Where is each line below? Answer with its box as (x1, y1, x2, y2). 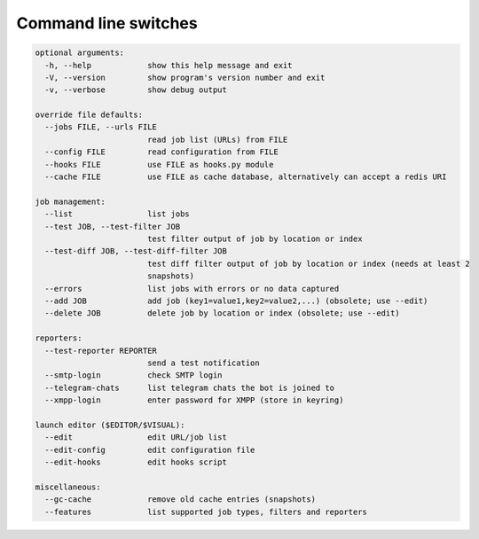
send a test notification (146, 357, 261, 368)
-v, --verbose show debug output (44, 85, 228, 95)
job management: (35, 196, 106, 207)
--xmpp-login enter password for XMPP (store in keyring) (44, 395, 344, 405)
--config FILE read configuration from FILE (44, 147, 279, 157)
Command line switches (16, 13, 199, 33)
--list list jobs (44, 209, 190, 219)
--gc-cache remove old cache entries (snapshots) (44, 495, 317, 504)
